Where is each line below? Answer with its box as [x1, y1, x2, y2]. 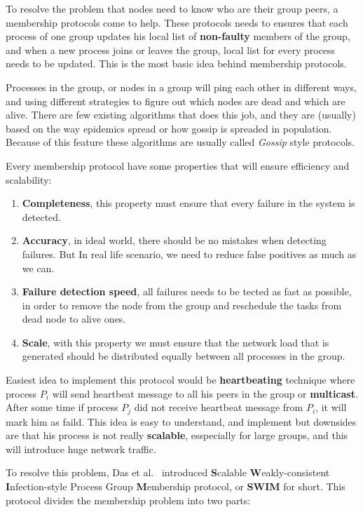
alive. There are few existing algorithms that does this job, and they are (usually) [6, 107, 356, 122]
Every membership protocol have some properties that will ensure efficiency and [6, 158, 350, 173]
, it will [315, 400, 347, 415]
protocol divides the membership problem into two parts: [6, 492, 251, 507]
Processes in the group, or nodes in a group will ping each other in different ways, [6, 79, 357, 94]
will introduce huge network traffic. [6, 441, 156, 456]
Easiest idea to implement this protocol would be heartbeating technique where [6, 372, 355, 387]
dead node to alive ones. [22, 311, 126, 326]
